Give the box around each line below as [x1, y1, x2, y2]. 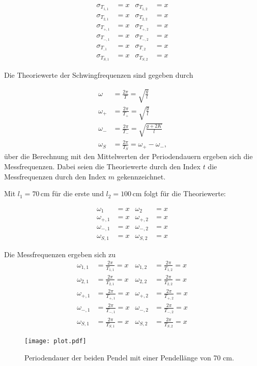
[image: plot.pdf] [24, 338, 87, 345]
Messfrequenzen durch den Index [4, 171, 106, 181]
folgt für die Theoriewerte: [144, 188, 226, 199]
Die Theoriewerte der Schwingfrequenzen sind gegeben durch [4, 70, 193, 80]
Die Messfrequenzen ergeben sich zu [4, 249, 116, 259]
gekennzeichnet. [117, 171, 166, 181]
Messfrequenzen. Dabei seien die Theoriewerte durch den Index [4, 161, 201, 172]
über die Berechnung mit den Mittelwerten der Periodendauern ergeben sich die [4, 151, 253, 162]
